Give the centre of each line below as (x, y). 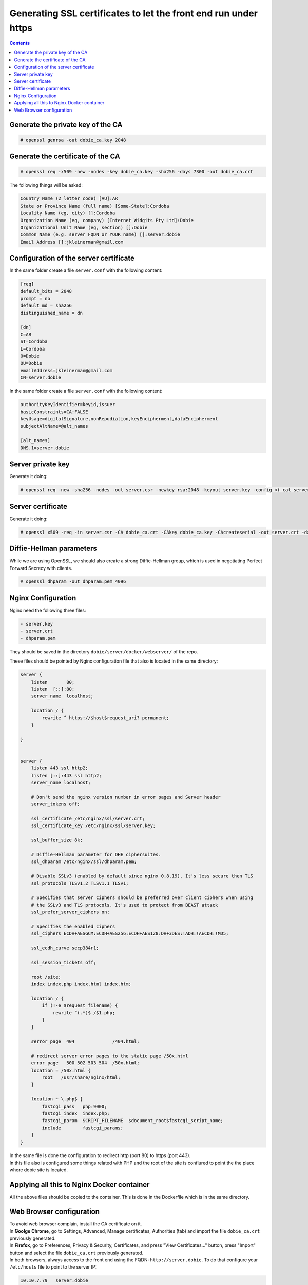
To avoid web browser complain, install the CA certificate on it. (76, 1224)
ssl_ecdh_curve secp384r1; (65, 948)
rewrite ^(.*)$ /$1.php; (84, 1013)
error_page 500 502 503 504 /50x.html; (85, 1063)
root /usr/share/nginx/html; (81, 1077)
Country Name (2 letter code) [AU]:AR (69, 199)
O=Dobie (30, 356)
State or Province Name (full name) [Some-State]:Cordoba (95, 206)
